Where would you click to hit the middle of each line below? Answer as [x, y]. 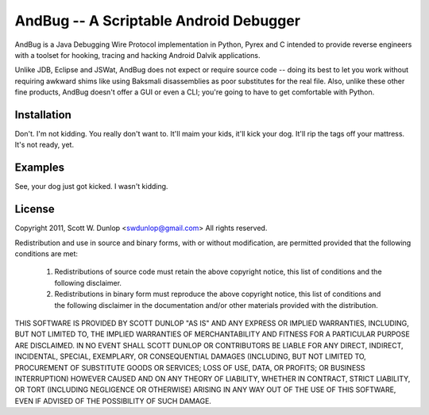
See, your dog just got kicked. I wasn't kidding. [91, 186]
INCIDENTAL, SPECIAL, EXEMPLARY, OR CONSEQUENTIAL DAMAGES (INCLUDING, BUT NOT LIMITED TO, [191, 356]
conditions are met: [46, 254]
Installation [43, 115]
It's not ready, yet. [44, 145]
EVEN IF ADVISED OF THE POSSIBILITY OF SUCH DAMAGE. [113, 401]
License [35, 209]
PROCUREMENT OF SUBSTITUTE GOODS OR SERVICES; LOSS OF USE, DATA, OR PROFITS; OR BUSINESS [190, 367]
